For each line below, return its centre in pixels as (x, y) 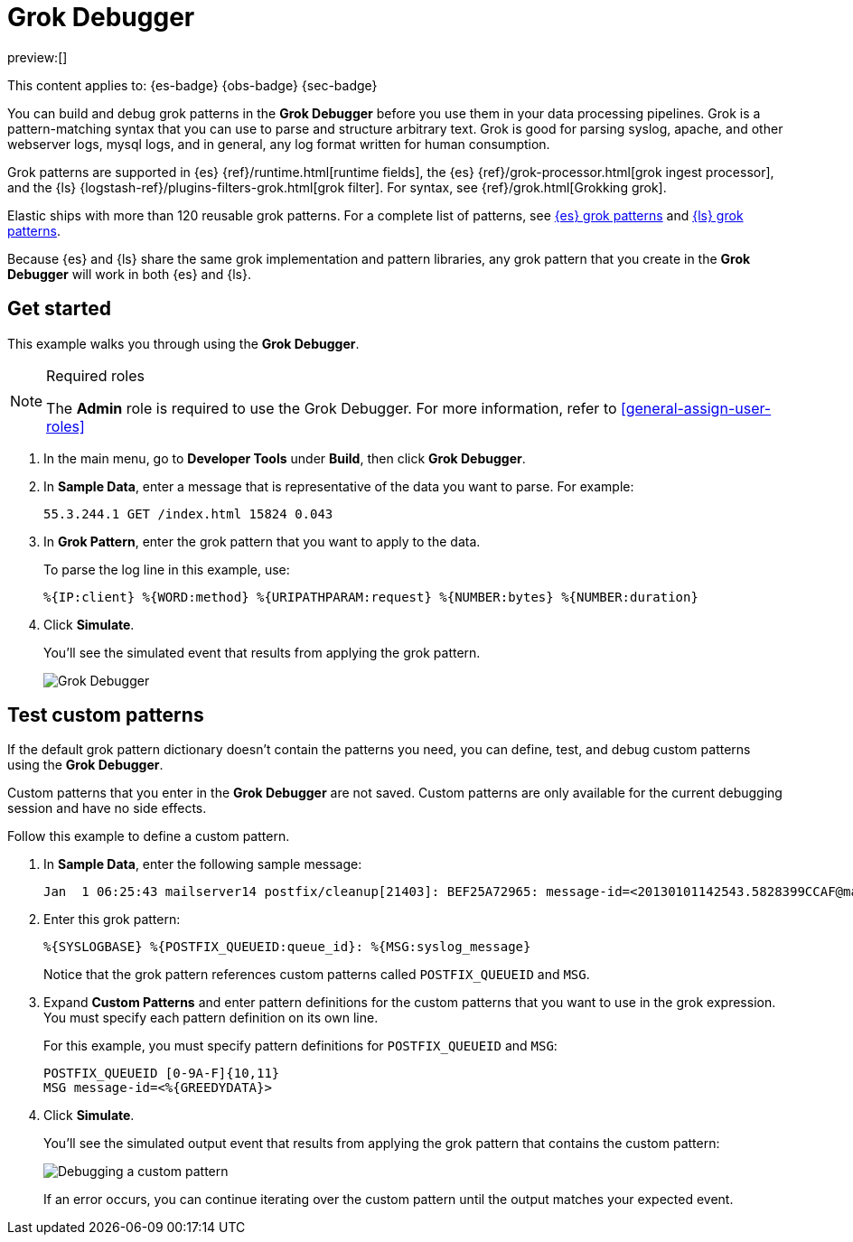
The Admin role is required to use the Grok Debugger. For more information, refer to (332, 408)
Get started (59, 309)
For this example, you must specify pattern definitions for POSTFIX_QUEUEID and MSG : (300, 1046)
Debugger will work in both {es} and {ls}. (129, 274)
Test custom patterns (106, 715)
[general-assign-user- (696, 408)
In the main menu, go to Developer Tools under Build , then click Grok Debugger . (285, 458)
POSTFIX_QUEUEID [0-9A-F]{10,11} (162, 1074)
